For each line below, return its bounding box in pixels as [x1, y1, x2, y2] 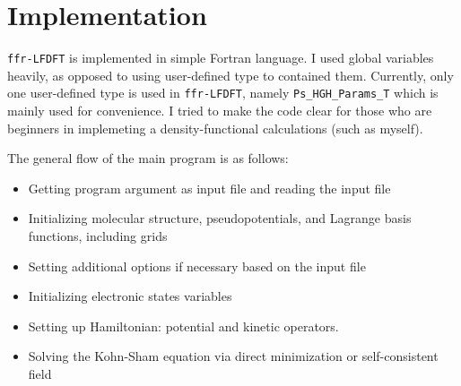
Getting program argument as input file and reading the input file [28, 178, 391, 197]
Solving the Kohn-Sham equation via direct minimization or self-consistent [28, 347, 439, 365]
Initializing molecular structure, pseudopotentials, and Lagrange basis [28, 209, 412, 227]
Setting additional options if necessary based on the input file [28, 256, 366, 275]
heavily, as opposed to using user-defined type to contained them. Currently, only [7, 65, 454, 84]
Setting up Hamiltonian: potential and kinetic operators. [28, 316, 339, 335]
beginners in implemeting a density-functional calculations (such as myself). [7, 118, 423, 137]
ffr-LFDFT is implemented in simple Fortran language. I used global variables [7, 48, 434, 67]
